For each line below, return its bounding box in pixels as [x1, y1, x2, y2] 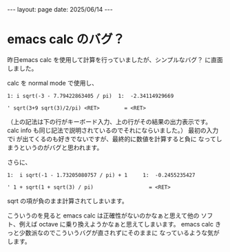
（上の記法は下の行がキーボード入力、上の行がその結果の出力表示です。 [7, 117, 212, 125]
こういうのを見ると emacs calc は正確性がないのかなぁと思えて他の [7, 211, 200, 220]
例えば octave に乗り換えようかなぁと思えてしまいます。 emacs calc [19, 220, 213, 228]
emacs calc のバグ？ [7, 32, 125, 48]
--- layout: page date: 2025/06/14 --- [7, 6, 114, 13]
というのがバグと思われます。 [19, 143, 103, 151]
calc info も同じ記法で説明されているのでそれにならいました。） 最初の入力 [7, 126, 219, 134]
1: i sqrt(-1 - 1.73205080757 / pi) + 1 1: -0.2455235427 [7, 171, 196, 178]
